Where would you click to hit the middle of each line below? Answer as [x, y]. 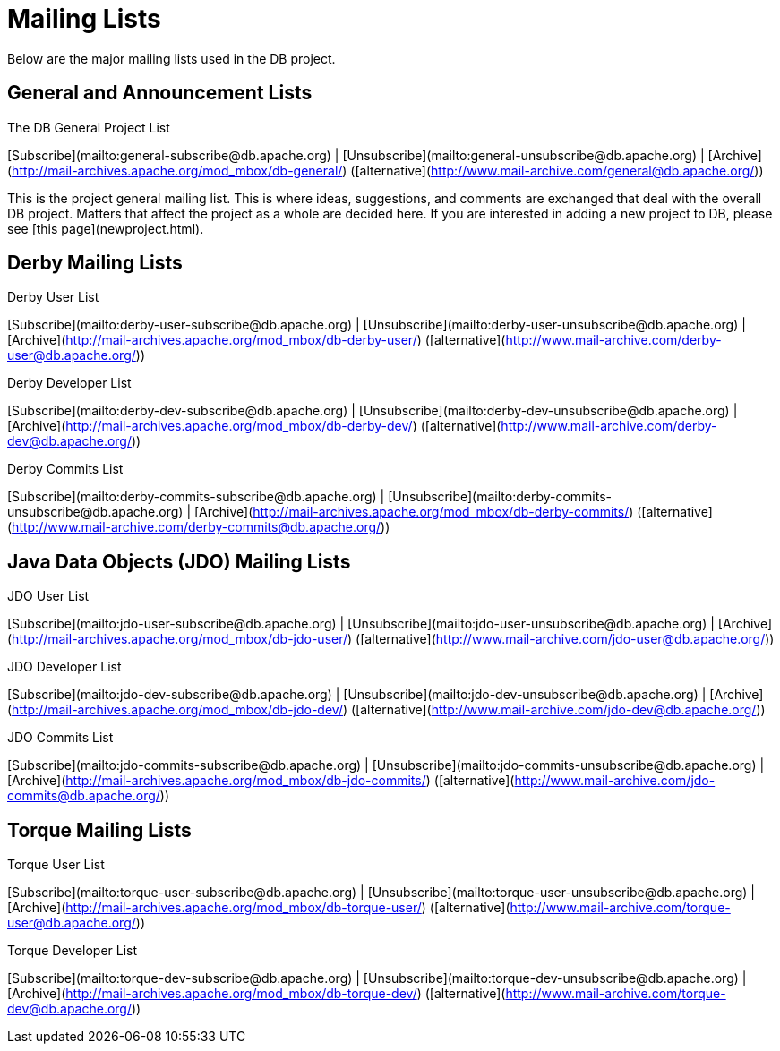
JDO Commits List [60, 738]
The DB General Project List [89, 127]
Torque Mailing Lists [99, 830]
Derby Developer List [69, 383]
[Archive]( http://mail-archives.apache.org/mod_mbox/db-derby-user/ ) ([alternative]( [257, 340]
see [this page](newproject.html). [106, 228]
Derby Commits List [65, 469]
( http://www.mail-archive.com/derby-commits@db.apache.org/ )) [199, 527]
